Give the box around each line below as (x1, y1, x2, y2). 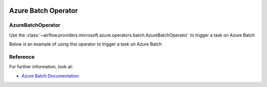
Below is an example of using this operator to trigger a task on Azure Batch (9, 41, 162, 47)
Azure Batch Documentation (21, 73, 79, 79)
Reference (9, 53, 35, 60)
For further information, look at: (9, 64, 73, 70)
